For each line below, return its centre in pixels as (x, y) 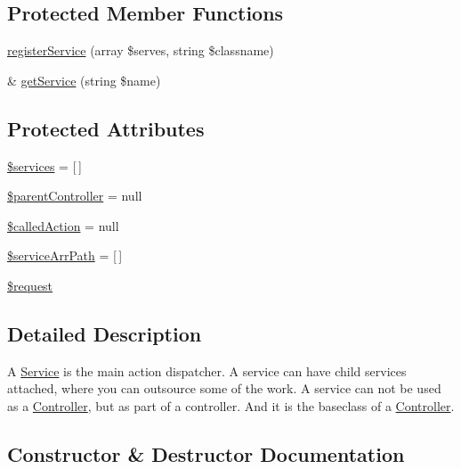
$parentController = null (75, 196)
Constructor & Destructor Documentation (206, 453)
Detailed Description (105, 333)
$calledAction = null (63, 225)
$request (30, 285)
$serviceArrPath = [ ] (65, 255)
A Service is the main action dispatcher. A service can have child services (207, 370)
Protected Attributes (106, 128)
